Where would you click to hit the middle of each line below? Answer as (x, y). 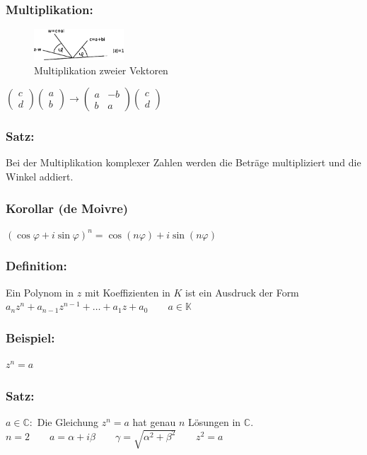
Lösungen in (214, 421)
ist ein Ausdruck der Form (242, 292)
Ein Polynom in (40, 292)
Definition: (36, 266)
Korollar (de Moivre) (67, 208)
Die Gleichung (68, 421)
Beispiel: (30, 337)
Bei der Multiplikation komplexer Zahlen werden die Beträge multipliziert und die (183, 162)
